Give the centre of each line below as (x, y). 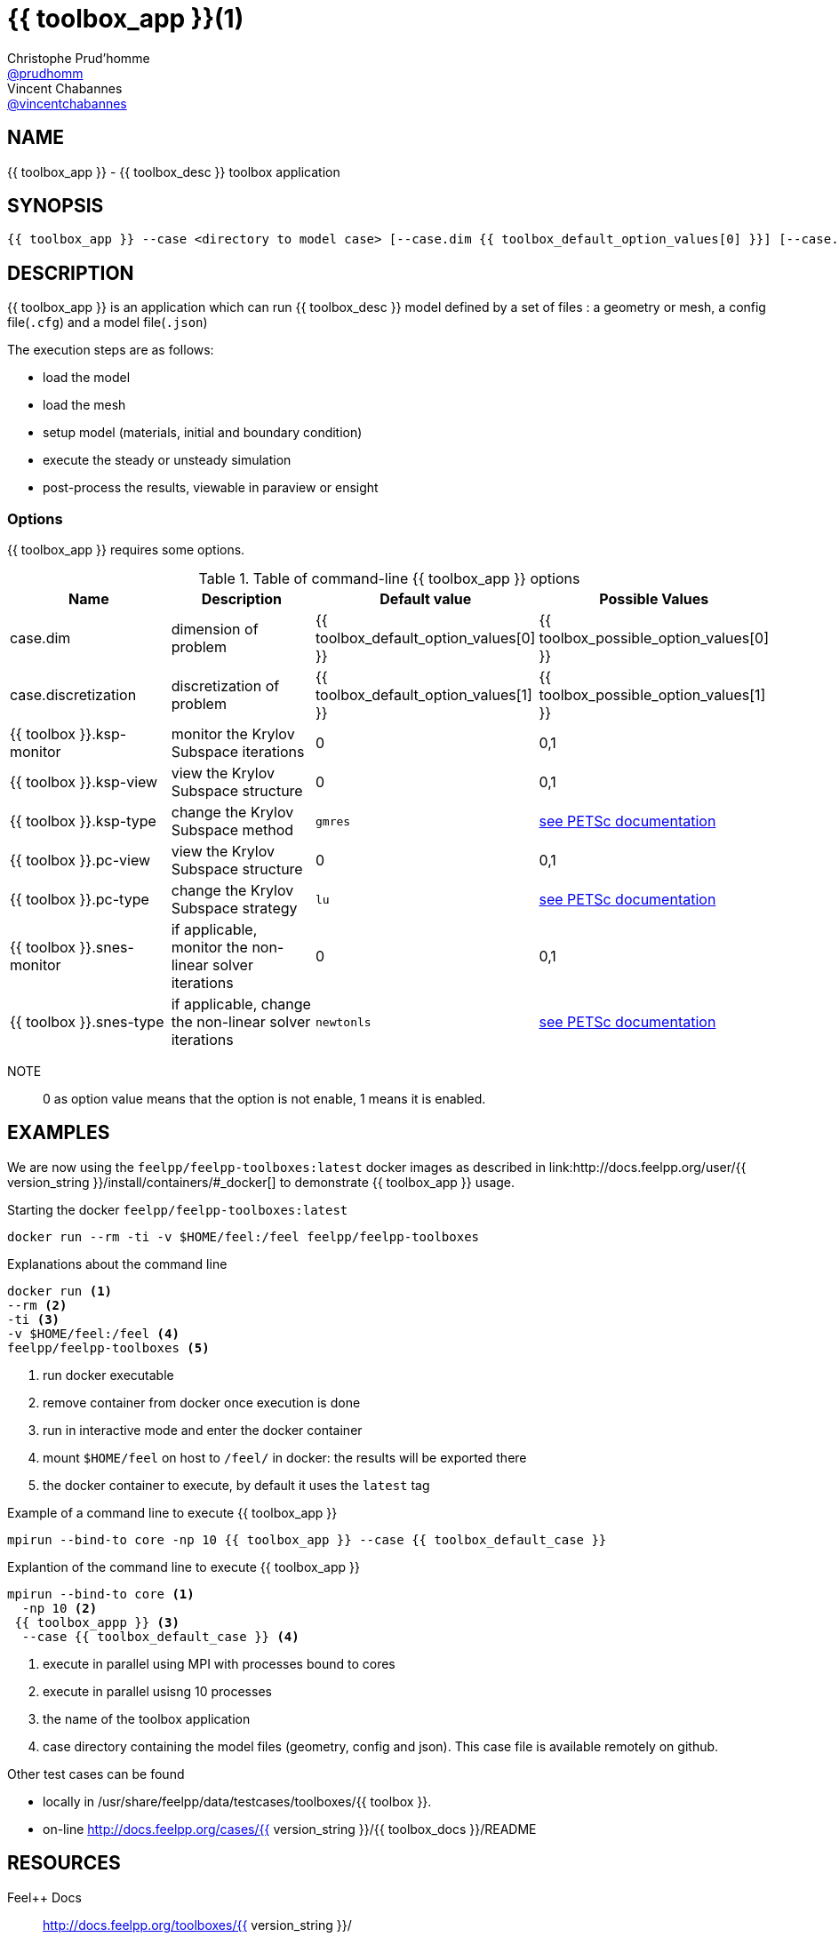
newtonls (344, 1022)
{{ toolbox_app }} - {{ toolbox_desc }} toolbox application (174, 171)
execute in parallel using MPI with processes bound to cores (219, 1663)
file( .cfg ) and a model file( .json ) (108, 323)
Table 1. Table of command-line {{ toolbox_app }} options (389, 579)
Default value (426, 599)
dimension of (215, 630)
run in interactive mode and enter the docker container (203, 1430)
